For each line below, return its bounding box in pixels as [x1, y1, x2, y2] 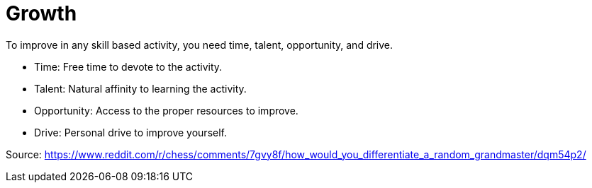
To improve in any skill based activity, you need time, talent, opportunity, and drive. [6, 38, 393, 51]
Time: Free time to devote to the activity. [34, 60, 223, 73]
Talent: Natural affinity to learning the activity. [34, 82, 247, 95]
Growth [6, 1, 77, 25]
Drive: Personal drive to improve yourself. [34, 126, 227, 139]
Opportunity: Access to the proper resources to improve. [34, 104, 298, 117]
